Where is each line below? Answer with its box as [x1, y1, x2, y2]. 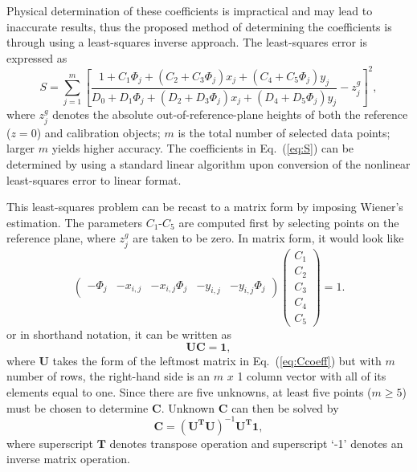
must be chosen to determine [6, 399, 149, 416]
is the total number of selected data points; [178, 124, 390, 140]
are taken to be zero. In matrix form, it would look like [133, 230, 404, 246]
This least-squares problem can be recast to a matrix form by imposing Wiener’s [6, 198, 403, 215]
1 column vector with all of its [237, 368, 386, 385]
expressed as [6, 49, 67, 66]
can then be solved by [231, 399, 339, 416]
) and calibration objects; [36, 124, 161, 140]
